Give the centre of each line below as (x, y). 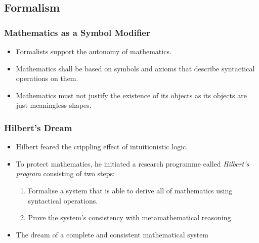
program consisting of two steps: (65, 173)
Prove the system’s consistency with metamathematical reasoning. (131, 217)
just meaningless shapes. (54, 105)
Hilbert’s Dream (38, 127)
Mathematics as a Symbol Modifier (77, 32)
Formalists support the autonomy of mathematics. (94, 51)
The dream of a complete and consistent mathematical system (112, 234)
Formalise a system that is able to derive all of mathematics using (130, 190)
